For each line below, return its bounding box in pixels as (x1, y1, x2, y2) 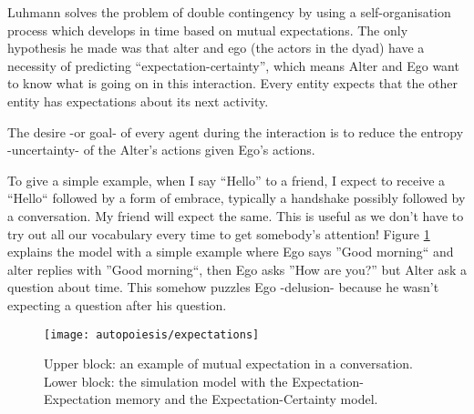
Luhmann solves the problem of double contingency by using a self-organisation (7, 3, 451, 21)
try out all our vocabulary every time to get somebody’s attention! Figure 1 (7, 224, 430, 243)
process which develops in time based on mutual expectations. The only (7, 20, 408, 39)
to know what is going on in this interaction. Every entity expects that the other (7, 74, 459, 93)
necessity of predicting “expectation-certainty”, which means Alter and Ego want (7, 56, 459, 75)
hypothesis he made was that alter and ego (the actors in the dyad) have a (7, 38, 425, 57)
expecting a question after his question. (7, 295, 227, 314)
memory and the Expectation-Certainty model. (115, 389, 378, 409)
